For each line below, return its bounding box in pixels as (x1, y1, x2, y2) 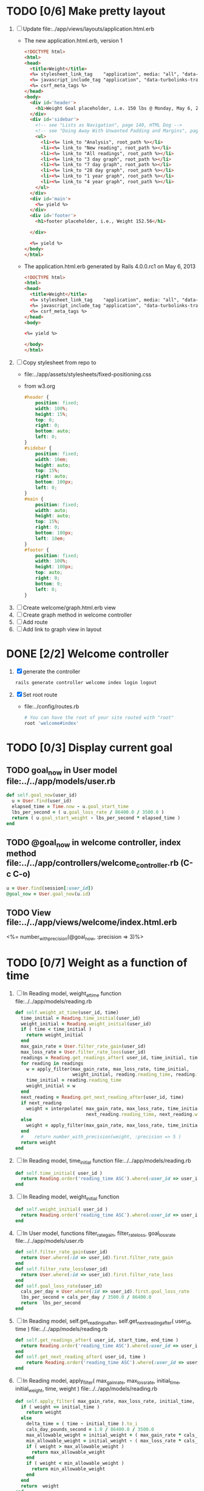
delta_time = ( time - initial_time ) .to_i (26, 1421, 138, 1427)
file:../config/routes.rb (24, 703, 80, 710)
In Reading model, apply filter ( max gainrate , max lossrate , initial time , (22, 1377, 181, 1386)
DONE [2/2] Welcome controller (6, 646, 169, 660)
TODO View (6, 907, 52, 918)
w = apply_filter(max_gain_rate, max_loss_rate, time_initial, (26, 1066, 189, 1072)
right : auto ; (35, 473, 69, 480)
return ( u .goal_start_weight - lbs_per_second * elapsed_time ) (12, 815, 181, 821)
